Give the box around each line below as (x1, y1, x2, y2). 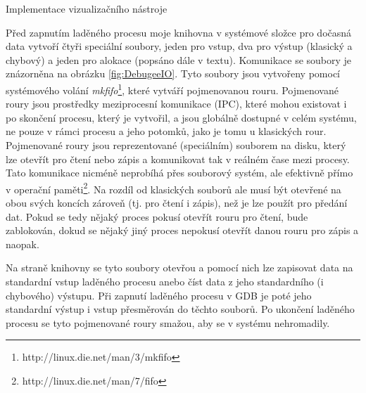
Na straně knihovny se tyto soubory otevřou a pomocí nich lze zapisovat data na (6, 260, 353, 275)
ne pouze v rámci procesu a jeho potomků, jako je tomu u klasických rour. (6, 124, 327, 138)
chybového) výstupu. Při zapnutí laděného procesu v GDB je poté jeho (6, 288, 312, 302)
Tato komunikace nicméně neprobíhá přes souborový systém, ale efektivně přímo (6, 165, 353, 180)
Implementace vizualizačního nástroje (6, 1, 168, 15)
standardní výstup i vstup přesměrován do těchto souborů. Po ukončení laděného (6, 302, 355, 316)
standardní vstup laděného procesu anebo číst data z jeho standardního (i (6, 274, 324, 288)
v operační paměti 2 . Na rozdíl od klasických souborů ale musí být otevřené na (6, 179, 341, 196)
